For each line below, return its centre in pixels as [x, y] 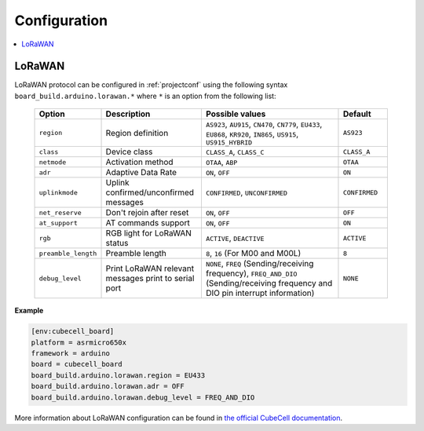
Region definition [137, 133]
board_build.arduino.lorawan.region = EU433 [118, 375]
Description [128, 114]
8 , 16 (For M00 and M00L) [253, 254]
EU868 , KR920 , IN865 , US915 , [252, 134]
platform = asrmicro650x [79, 342]
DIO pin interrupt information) [260, 293]
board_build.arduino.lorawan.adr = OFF [108, 386]
